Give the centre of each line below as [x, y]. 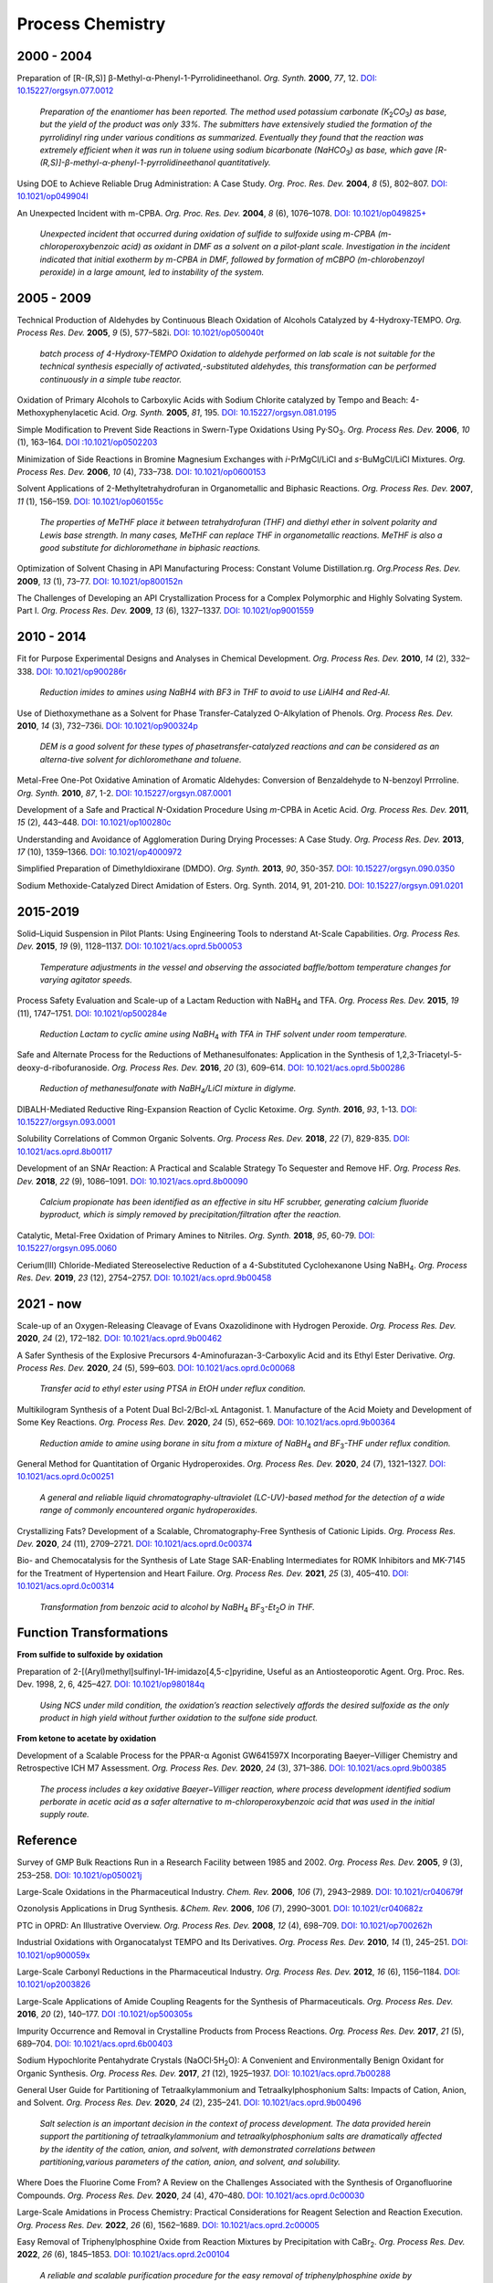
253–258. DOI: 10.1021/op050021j [79, 1875]
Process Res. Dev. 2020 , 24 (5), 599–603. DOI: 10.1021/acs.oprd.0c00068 [156, 1368]
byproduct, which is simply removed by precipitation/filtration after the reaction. [190, 1215]
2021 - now [49, 1304]
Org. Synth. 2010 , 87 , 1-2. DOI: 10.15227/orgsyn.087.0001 [124, 793]
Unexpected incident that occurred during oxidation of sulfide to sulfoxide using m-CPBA [208, 234]
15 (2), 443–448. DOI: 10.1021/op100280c [94, 823]
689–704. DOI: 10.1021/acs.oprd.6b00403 [95, 2043]
